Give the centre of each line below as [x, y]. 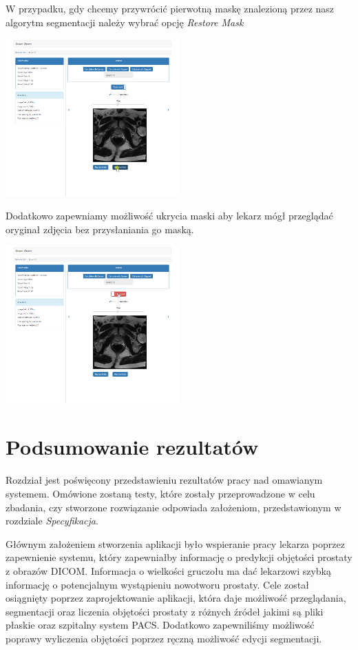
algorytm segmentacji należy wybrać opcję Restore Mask [125, 22]
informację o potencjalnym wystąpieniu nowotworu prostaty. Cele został [157, 584]
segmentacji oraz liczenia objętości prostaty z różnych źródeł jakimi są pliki [165, 611]
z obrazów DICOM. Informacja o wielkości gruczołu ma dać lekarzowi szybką [168, 570]
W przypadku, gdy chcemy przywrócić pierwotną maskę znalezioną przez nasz [170, 8]
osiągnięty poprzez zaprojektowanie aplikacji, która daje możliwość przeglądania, [176, 598]
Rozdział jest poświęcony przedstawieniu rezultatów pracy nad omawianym [164, 480]
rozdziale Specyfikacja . [52, 521]
